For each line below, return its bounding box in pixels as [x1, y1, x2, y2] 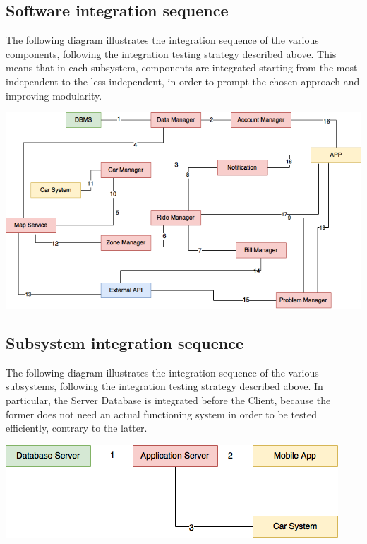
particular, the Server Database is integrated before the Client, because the [6, 393, 331, 408]
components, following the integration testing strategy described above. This [6, 46, 337, 61]
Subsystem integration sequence [6, 332, 244, 354]
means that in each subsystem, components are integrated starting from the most [6, 60, 358, 75]
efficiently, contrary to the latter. [6, 420, 148, 435]
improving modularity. [6, 88, 102, 102]
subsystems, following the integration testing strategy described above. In [6, 379, 323, 394]
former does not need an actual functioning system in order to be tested [6, 406, 318, 421]
